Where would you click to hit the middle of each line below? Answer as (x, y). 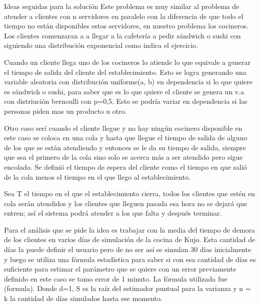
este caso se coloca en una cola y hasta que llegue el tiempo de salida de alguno (126, 138)
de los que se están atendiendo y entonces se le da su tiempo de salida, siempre (125, 147)
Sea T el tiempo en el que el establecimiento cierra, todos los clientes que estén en (130, 193)
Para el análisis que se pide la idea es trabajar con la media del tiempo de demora (129, 229)
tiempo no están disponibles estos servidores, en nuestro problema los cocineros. (126, 26)
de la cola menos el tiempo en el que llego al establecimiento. (97, 176)
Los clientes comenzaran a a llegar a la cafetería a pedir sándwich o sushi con (122, 35)
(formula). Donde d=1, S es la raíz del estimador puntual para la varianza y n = (127, 288)
